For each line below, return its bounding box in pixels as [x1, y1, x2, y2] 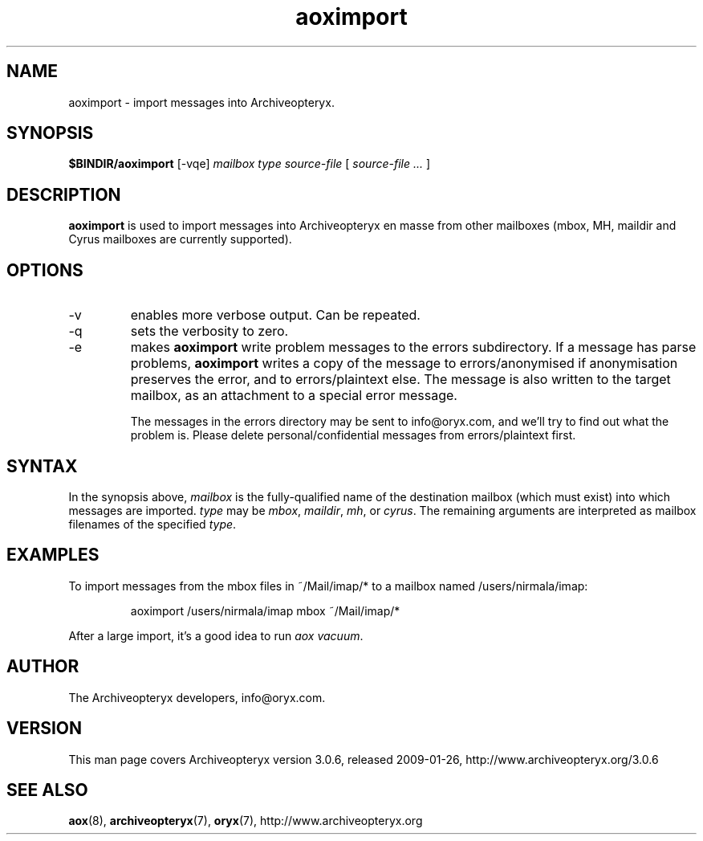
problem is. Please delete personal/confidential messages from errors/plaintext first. [130, 428, 576, 443]
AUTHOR [6, 656, 79, 677]
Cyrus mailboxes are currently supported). [68, 232, 292, 247]
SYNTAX [6, 455, 78, 476]
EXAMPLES [6, 545, 100, 565]
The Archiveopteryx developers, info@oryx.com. [68, 690, 326, 704]
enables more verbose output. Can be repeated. [130, 307, 421, 324]
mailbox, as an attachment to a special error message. [130, 387, 457, 404]
